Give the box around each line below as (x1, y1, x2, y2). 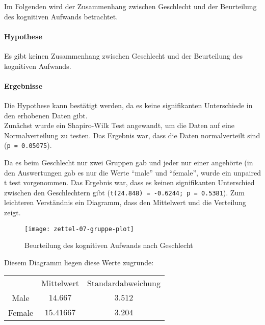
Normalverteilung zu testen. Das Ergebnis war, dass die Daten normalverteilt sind (4, 130, 260, 140)
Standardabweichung (87, 277, 161, 289)
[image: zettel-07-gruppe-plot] (24, 225, 134, 233)
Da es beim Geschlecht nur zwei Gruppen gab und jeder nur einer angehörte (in (4, 157, 253, 167)
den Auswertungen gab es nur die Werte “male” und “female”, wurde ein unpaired (4, 167, 261, 178)
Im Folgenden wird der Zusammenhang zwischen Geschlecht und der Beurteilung (4, 1, 257, 11)
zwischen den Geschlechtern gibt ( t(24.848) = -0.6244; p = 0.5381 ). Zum (4, 187, 245, 197)
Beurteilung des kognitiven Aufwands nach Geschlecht (24, 240, 193, 251)
